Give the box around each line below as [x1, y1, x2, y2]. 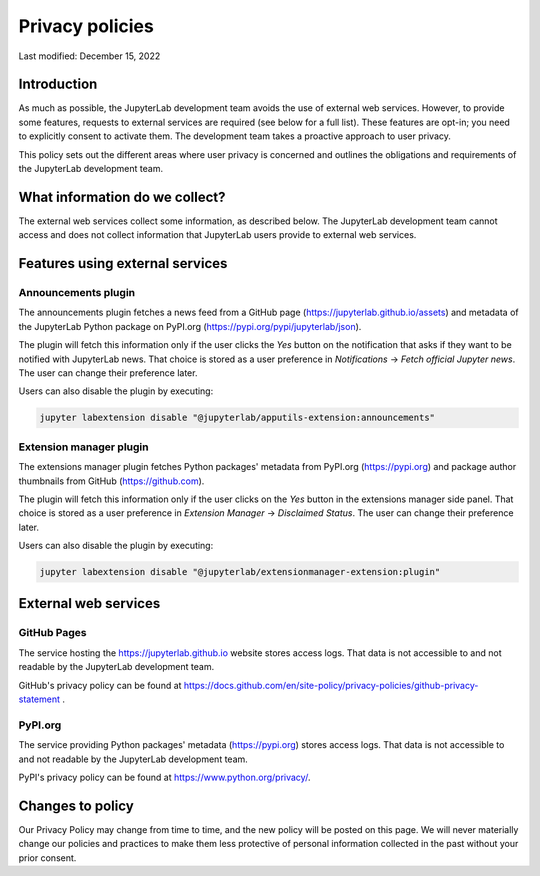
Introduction [18, 76, 98, 93]
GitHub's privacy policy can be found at [18, 679, 182, 691]
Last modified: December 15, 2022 [18, 50, 161, 62]
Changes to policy [18, 797, 134, 814]
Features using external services [18, 255, 228, 272]
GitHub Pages [18, 626, 87, 640]
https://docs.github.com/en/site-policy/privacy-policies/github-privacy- [183, 679, 479, 691]
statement [18, 693, 60, 705]
